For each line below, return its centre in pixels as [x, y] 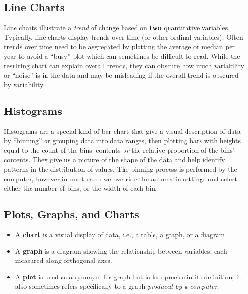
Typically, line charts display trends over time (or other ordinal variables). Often [124, 37]
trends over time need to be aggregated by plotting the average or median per [120, 46]
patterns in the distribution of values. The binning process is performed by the [121, 169]
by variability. [24, 84]
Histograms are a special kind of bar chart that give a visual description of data [122, 131]
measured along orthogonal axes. [64, 260]
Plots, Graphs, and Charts [71, 214]
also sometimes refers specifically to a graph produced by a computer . [117, 286]
